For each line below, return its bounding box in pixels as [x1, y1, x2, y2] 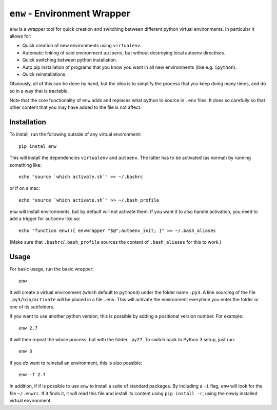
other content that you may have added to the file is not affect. [9, 104, 142, 110]
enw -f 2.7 [18, 372, 46, 378]
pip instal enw [18, 143, 57, 149]
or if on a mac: [9, 185, 41, 191]
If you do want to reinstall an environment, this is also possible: [9, 360, 143, 366]
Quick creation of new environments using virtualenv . [22, 43, 142, 49]
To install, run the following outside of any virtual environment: [9, 131, 142, 138]
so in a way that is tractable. [9, 88, 69, 94]
